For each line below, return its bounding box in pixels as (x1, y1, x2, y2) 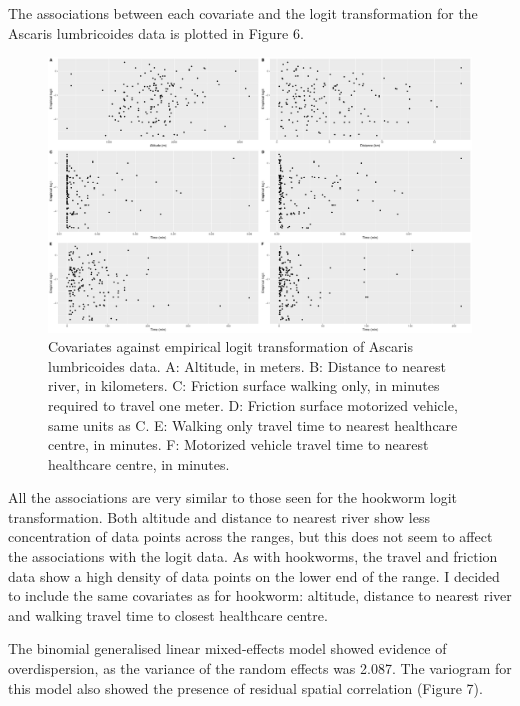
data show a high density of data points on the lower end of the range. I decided (8, 565, 500, 586)
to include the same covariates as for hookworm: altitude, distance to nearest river (8, 585, 512, 606)
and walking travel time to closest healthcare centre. (8, 604, 328, 625)
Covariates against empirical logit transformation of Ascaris (48, 336, 413, 357)
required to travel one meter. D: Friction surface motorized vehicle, (48, 394, 458, 415)
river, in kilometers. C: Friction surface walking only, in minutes (48, 375, 440, 396)
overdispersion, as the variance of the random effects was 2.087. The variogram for (8, 658, 512, 679)
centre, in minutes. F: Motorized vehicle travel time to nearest (48, 434, 429, 455)
